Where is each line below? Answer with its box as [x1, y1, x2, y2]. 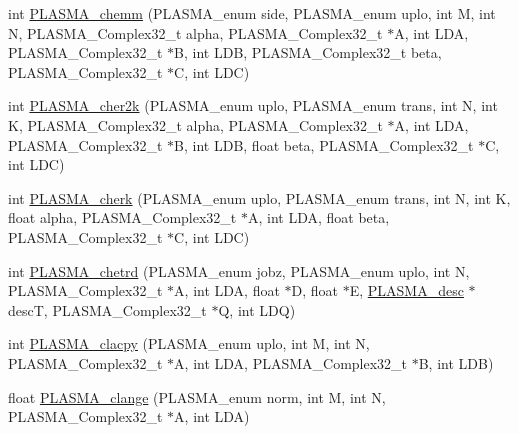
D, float [291, 280, 339, 301]
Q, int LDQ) [218, 299, 296, 320]
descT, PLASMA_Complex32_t [8, 299, 207, 320]
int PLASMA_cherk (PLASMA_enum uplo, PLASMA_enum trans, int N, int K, [8, 187, 511, 208]
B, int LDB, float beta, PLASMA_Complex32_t [174, 134, 474, 155]
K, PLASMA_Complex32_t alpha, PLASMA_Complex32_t [8, 114, 383, 135]
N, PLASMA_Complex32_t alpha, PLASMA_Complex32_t [8, 22, 383, 43]
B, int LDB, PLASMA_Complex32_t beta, [174, 42, 442, 63]
